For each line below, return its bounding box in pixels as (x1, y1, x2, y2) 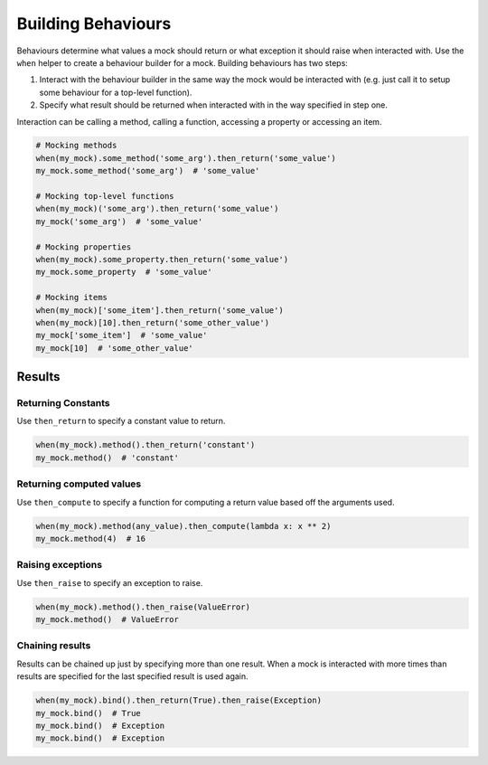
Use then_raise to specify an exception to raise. (16, 577, 203, 588)
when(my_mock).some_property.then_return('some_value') (35, 254, 289, 264)
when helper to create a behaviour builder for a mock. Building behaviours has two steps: (16, 57, 348, 68)
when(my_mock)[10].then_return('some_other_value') (35, 317, 270, 327)
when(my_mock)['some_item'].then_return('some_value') (35, 305, 284, 316)
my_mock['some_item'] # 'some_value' (35, 330, 208, 341)
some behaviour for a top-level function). (39, 87, 192, 98)
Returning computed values (16, 477, 142, 490)
